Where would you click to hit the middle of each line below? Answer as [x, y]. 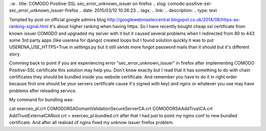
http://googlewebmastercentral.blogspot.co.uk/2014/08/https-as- [174, 19]
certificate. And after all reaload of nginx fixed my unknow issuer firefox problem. [92, 123]
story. [15, 54]
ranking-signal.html [29, 27]
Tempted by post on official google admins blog [57, 19]
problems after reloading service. [43, 91]
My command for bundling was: [41, 100]
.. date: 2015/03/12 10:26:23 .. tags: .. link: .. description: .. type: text [148, 10]
